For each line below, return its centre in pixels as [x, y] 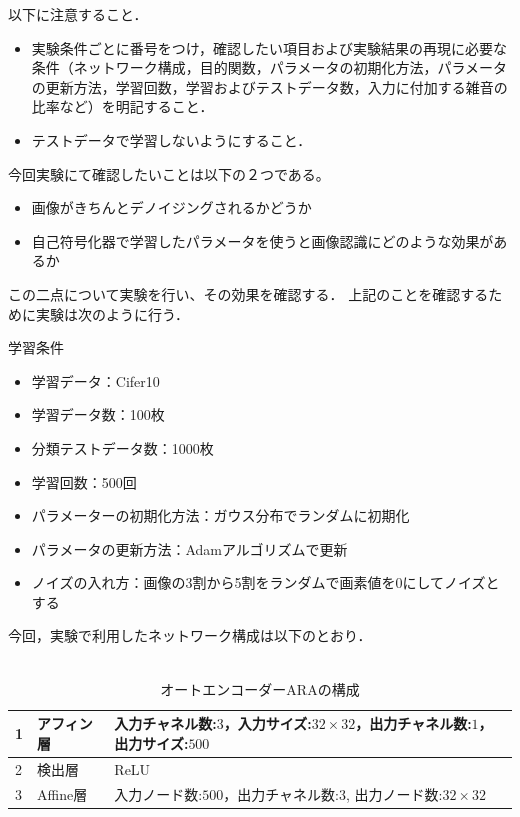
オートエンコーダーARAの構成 [260, 688]
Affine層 [62, 793]
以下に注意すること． [78, 14]
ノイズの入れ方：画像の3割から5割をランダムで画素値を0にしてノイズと [265, 582]
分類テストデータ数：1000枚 [122, 447]
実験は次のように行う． [112, 313]
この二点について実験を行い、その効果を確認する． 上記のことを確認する [248, 293]
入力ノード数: [158, 793]
